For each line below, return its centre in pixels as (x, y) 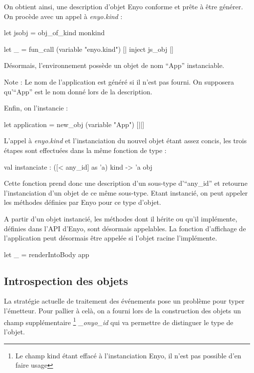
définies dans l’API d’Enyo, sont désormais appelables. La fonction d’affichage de (125, 228)
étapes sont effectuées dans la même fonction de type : (85, 150)
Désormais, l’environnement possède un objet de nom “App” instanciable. (114, 65)
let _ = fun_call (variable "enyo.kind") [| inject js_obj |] (89, 49)
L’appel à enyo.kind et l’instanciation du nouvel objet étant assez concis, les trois (125, 141)
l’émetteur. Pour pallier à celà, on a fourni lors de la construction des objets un (123, 311)
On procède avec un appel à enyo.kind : (63, 16)
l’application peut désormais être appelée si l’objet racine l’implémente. (111, 238)
